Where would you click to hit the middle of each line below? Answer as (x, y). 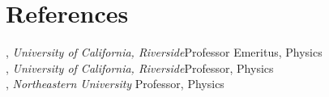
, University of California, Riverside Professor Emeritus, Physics (164, 52)
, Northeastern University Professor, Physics (115, 84)
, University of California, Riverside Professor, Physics (140, 67)
